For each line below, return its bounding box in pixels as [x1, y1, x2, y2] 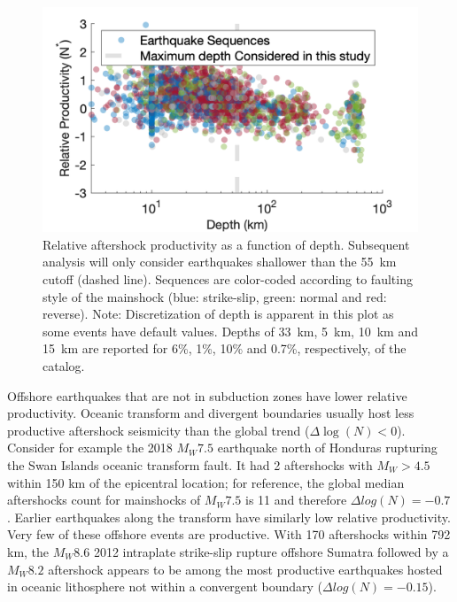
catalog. [43, 356, 85, 374]
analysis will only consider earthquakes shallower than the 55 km [43, 252, 397, 271]
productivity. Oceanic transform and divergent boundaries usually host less [7, 404, 414, 422]
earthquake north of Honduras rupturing [217, 438, 438, 457]
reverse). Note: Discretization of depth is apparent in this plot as [43, 305, 394, 323]
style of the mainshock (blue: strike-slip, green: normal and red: [43, 287, 387, 305]
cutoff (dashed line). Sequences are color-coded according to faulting [43, 270, 413, 289]
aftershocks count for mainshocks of [7, 490, 201, 509]
